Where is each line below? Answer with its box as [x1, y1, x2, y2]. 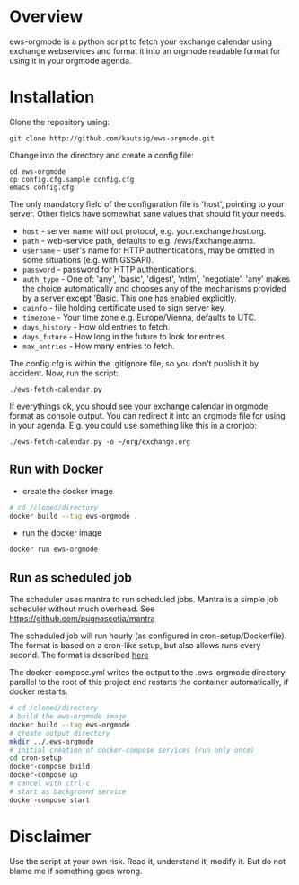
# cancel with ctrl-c [9, 779, 91, 788]
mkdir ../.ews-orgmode [9, 736, 94, 746]
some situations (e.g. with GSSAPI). [22, 254, 154, 265]
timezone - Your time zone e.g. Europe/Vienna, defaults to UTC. [22, 312, 257, 322]
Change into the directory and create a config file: [9, 149, 195, 160]
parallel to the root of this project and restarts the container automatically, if [9, 677, 289, 688]
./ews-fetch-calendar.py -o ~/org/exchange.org [9, 437, 191, 447]
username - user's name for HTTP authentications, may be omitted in [22, 245, 275, 256]
